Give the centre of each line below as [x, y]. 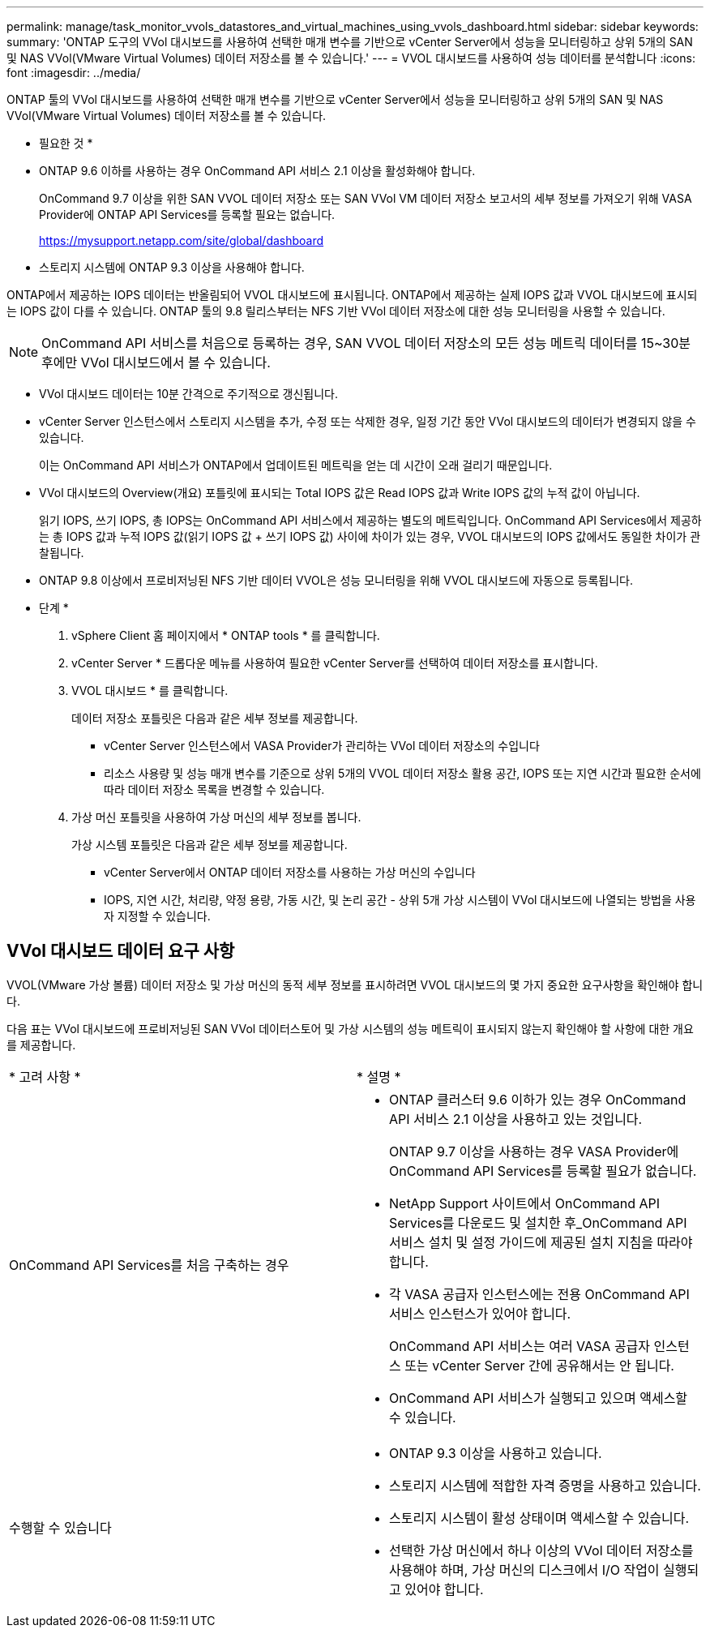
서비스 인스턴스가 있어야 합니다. [480, 1313]
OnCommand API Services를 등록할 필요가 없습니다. [543, 1171]
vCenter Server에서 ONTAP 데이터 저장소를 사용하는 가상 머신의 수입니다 [290, 872]
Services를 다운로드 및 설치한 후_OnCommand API [538, 1222]
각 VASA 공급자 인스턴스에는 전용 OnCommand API [539, 1294]
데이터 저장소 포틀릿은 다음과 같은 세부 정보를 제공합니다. [215, 718]
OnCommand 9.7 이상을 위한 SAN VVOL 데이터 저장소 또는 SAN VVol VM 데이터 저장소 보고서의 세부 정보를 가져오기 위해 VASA [366, 198]
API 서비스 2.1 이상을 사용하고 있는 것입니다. [516, 1119]
